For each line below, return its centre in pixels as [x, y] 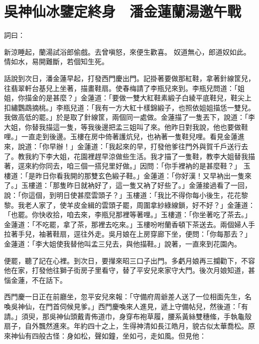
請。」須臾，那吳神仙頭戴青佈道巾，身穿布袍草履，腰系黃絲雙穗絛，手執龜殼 [128, 316]
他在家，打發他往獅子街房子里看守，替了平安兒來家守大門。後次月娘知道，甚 [129, 270]
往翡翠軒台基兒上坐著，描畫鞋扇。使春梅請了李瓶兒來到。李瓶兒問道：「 [121, 88]
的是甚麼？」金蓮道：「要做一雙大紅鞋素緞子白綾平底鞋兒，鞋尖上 [145, 98]
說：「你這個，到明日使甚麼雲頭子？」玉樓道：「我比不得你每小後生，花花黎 [126, 195]
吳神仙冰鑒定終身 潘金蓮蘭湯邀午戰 [123, 11]
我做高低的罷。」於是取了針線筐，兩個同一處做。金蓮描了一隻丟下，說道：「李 [129, 117]
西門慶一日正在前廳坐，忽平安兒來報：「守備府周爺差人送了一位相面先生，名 [128, 297]
